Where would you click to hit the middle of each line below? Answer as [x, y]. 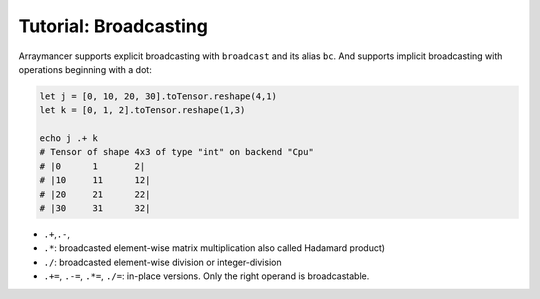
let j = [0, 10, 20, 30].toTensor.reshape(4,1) [158, 96]
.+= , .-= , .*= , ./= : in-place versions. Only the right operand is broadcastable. [206, 276]
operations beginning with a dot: [85, 69]
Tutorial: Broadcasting [113, 26]
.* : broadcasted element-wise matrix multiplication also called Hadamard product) [214, 248]
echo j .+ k [69, 138]
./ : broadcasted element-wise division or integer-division [162, 262]
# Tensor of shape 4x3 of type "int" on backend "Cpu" [176, 152]
